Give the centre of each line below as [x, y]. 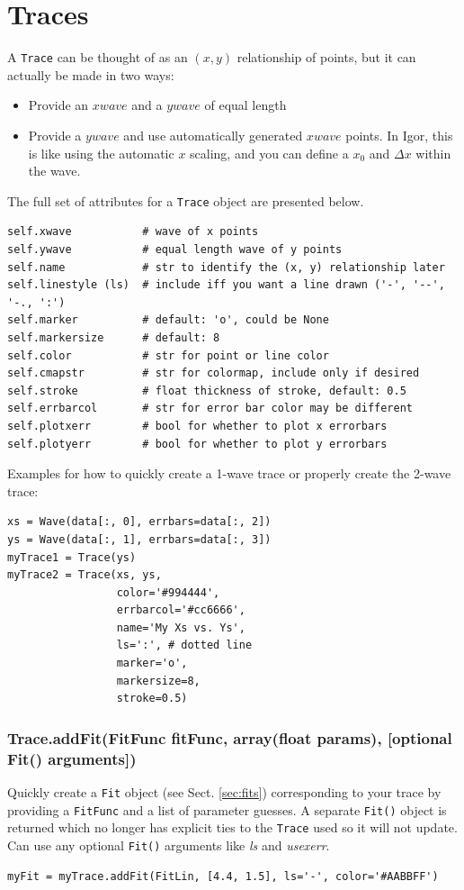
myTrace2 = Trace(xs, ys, [85, 575]
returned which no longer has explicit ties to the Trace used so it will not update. [232, 827]
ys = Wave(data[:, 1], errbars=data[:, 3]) [139, 539]
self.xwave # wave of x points [133, 232]
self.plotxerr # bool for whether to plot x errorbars [197, 426]
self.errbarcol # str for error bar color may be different [210, 409]
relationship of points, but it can [326, 57]
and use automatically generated [213, 135]
